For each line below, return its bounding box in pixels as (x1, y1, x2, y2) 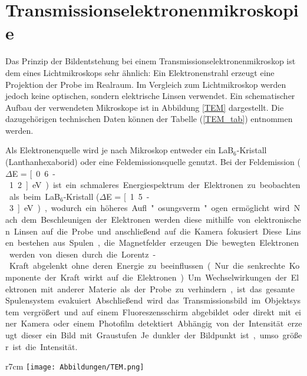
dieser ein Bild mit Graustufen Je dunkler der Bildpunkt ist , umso (21, 328, 279, 341)
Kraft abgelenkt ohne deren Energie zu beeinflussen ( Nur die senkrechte (9, 259, 285, 272)
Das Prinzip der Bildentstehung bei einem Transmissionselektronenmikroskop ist (5, 55, 296, 67)
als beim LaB (9, 190, 61, 202)
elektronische (255, 213, 301, 226)
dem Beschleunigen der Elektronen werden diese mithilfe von (21, 213, 251, 226)
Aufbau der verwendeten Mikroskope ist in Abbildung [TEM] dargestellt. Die (5, 101, 284, 113)
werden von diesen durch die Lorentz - (9, 248, 156, 260)
